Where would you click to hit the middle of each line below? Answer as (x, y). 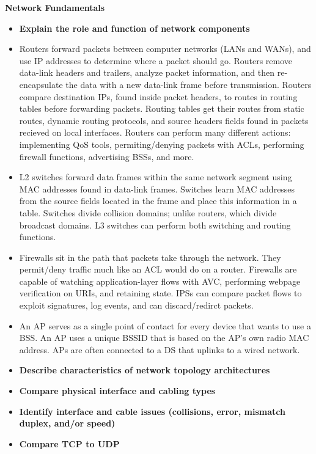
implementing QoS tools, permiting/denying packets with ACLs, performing (162, 144)
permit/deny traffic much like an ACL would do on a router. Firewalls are (158, 269)
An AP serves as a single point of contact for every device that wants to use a (165, 325)
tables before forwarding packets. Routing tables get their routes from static (162, 108)
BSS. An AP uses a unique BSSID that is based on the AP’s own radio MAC (164, 338)
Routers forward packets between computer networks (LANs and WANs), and (165, 49)
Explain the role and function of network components (134, 28)
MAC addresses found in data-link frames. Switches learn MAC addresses (157, 189)
